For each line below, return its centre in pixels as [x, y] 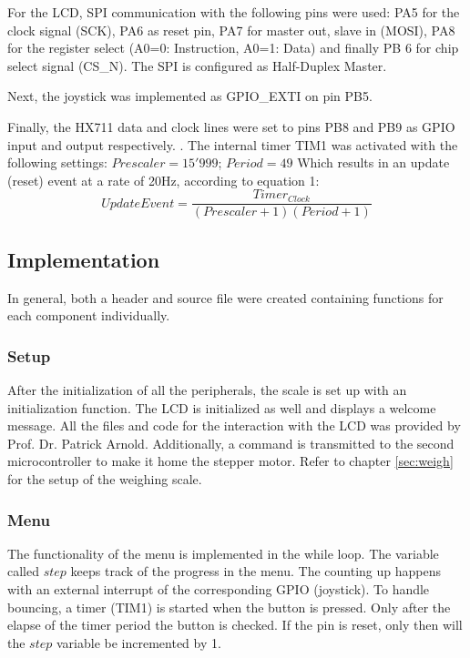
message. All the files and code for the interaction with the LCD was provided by [234, 425]
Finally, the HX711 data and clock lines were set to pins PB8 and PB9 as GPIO [231, 126]
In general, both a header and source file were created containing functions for [225, 297]
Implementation [84, 259]
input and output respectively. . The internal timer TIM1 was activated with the [233, 144]
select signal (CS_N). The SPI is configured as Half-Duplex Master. [197, 65]
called [23, 571]
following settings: [57, 162]
